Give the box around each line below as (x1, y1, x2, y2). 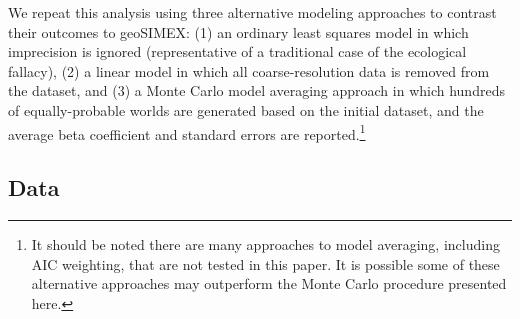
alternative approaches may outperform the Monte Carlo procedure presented (31, 273, 507, 294)
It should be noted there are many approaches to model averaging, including (31, 234, 500, 255)
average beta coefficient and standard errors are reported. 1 (8, 120, 366, 144)
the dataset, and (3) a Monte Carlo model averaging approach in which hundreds (8, 80, 505, 101)
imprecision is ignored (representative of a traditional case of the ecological (8, 41, 467, 62)
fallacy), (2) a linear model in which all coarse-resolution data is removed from (8, 60, 490, 81)
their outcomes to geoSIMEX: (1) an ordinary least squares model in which (8, 21, 469, 42)
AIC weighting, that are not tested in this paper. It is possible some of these (31, 253, 500, 274)
